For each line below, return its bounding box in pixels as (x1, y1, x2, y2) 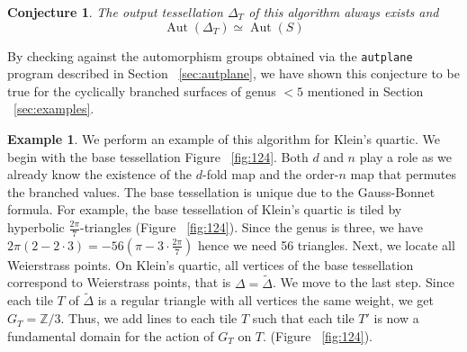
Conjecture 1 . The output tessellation (7, 3, 223, 21)
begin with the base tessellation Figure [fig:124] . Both (7, 147, 309, 166)
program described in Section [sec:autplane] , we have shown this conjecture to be (7, 64, 460, 83)
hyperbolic (7, 218, 65, 236)
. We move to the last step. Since (273, 273, 454, 292)
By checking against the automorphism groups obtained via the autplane (7, 46, 413, 65)
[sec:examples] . (13, 99, 94, 118)
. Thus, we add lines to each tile (60, 309, 238, 328)
